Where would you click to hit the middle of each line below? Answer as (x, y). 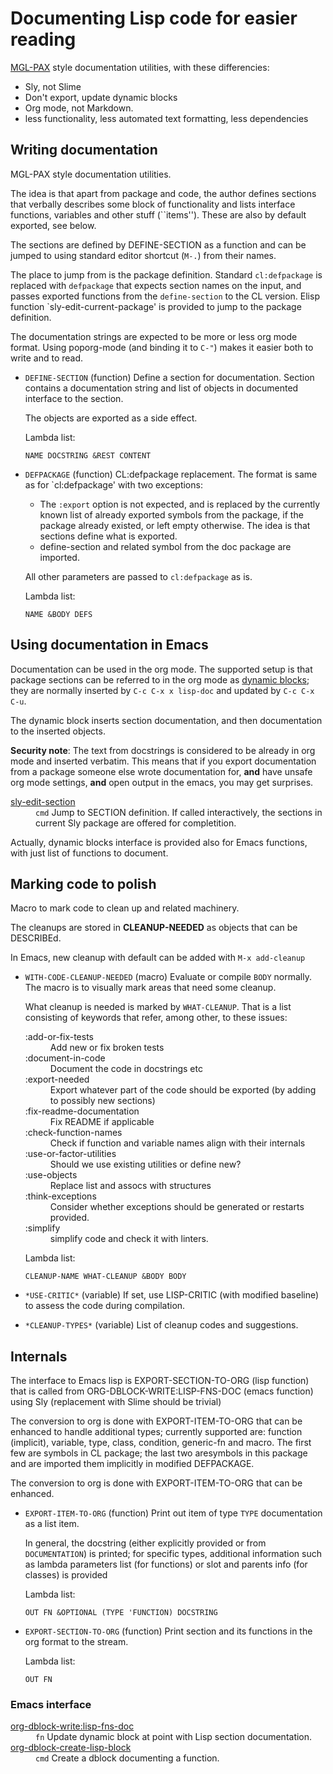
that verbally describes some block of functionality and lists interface (153, 204)
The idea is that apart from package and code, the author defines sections (163, 193)
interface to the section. (74, 398)
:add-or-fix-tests (59, 1037)
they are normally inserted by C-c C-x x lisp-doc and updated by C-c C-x (162, 690)
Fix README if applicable (102, 1122)
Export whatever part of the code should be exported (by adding (183, 1090)
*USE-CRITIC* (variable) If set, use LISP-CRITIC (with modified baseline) (172, 1295)
